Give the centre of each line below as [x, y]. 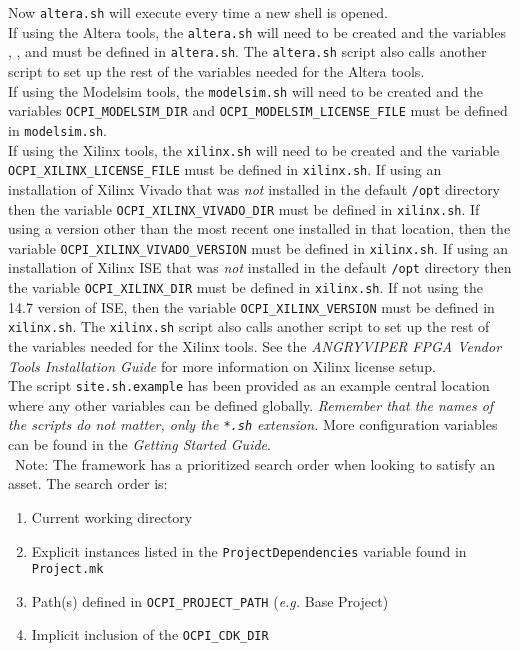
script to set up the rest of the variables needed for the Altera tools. [216, 70]
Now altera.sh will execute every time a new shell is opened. [198, 12]
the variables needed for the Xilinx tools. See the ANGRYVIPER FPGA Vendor [255, 346]
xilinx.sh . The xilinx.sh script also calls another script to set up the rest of [249, 326]
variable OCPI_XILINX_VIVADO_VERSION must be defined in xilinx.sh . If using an [258, 247]
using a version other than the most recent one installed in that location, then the [259, 228]
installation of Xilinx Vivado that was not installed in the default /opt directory [254, 188]
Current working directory [112, 516]
